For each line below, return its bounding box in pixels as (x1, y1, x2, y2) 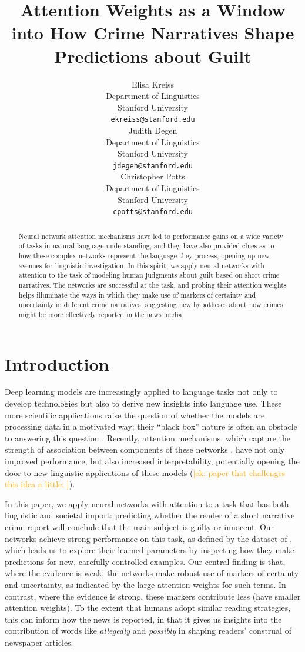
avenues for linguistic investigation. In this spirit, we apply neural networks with (18, 260, 264, 270)
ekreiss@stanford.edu (110, 115, 195, 124)
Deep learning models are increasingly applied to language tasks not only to (5, 385, 278, 398)
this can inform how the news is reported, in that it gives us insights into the (5, 613, 282, 625)
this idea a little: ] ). (5, 478, 75, 490)
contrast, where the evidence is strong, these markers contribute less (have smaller (5, 590, 301, 602)
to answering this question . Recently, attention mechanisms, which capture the (5, 431, 290, 444)
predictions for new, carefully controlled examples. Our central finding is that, (5, 555, 286, 567)
